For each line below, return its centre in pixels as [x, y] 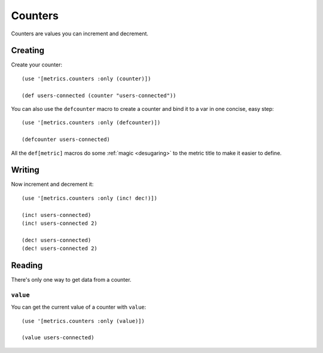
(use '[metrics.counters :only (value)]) [83, 321]
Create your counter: [37, 65]
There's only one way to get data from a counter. [71, 280]
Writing [25, 170]
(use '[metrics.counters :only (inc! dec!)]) [90, 198]
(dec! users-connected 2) [60, 248]
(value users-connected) [58, 338]
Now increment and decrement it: [52, 184]
